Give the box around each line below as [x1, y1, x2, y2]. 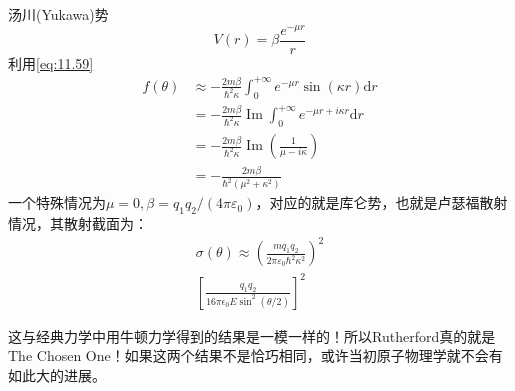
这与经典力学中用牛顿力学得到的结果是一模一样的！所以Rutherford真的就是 [8, 325, 496, 346]
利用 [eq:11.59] [8, 52, 94, 73]
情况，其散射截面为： [8, 213, 148, 234]
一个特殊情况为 [8, 192, 106, 213]
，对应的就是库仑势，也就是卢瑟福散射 [255, 192, 508, 213]
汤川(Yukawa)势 [8, 4, 109, 24]
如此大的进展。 [8, 364, 106, 385]
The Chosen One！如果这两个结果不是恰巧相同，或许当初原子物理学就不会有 [8, 345, 503, 366]
